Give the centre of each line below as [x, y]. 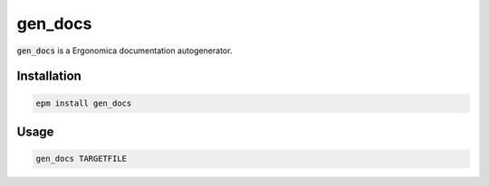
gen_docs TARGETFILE [81, 159]
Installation [49, 76]
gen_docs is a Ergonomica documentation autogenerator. [125, 51]
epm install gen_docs [84, 103]
